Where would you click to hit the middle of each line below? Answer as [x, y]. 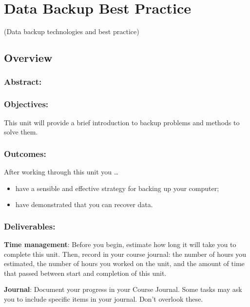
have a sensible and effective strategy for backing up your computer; [117, 188]
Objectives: [26, 104]
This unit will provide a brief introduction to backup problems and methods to [122, 122]
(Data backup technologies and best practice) [72, 31]
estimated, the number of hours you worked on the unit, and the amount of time [124, 263]
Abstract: [23, 82]
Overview [28, 58]
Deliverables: [30, 226]
